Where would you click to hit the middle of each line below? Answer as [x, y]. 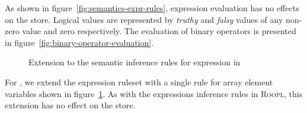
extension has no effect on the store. [70, 105]
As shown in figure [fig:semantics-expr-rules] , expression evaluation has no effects [152, 8]
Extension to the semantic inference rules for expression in [135, 62]
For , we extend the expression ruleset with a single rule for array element [139, 82]
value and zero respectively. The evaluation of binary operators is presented [159, 31]
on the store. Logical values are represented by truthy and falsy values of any [144, 19]
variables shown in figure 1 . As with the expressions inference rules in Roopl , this [154, 93]
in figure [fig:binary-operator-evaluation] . [79, 42]
